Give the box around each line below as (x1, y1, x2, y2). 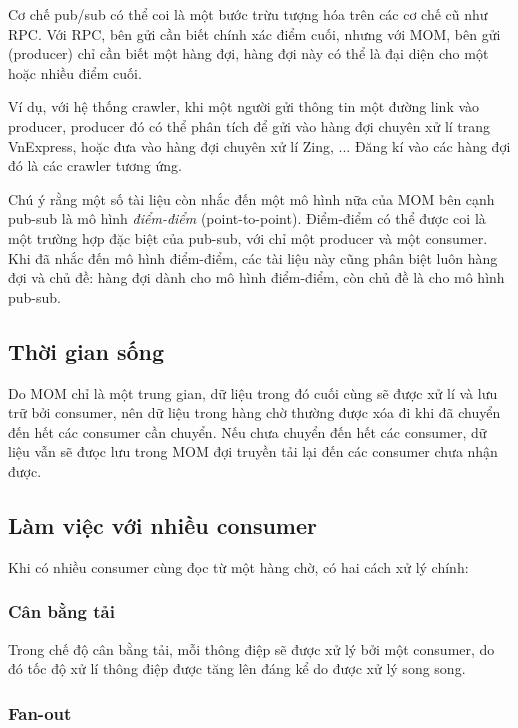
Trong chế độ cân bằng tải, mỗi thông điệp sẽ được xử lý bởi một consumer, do (8, 638, 495, 659)
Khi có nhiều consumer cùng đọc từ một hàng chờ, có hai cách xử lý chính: (8, 556, 469, 577)
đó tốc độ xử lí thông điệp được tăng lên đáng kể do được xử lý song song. (8, 658, 466, 679)
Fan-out (8, 700, 72, 725)
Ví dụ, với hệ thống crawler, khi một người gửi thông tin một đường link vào (8, 96, 480, 117)
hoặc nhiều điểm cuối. (8, 62, 142, 83)
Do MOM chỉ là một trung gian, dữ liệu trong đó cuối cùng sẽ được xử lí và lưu (8, 382, 498, 403)
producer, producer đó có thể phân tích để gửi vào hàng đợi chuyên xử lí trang (8, 115, 491, 136)
